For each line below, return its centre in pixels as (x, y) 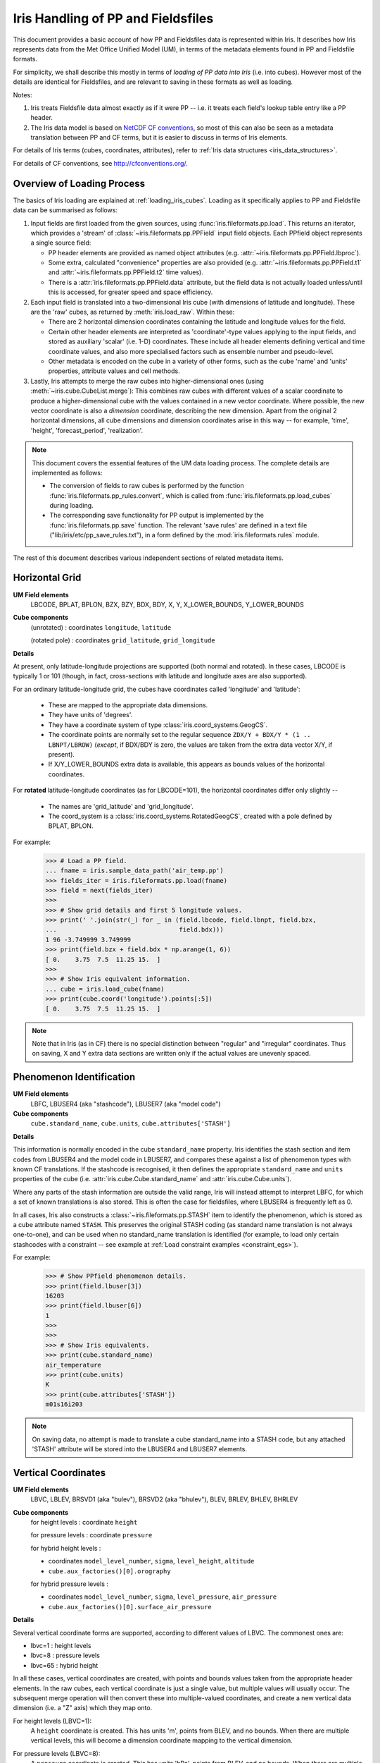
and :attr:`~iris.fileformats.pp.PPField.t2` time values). (126, 272)
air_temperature (74, 1365)
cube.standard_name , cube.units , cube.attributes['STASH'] (131, 1123)
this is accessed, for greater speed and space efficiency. (131, 292)
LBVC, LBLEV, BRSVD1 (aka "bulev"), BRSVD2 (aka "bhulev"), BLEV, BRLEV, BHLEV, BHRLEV (164, 1499)
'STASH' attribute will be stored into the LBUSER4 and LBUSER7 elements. (140, 1448)
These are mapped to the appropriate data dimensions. (128, 705)
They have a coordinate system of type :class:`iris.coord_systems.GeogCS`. (158, 725)
